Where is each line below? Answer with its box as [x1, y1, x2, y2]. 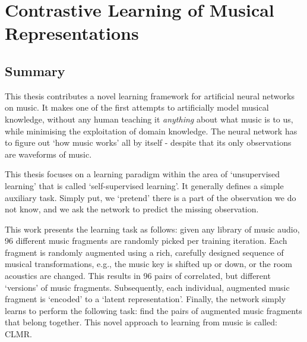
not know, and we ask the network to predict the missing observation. [5, 203, 259, 215]
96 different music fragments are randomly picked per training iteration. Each [5, 234, 287, 247]
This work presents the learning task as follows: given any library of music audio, [5, 222, 300, 235]
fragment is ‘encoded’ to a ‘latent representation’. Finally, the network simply [5, 293, 286, 305]
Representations [5, 21, 139, 45]
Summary [5, 61, 65, 80]
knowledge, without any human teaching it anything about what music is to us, [5, 112, 293, 125]
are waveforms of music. [5, 148, 92, 160]
